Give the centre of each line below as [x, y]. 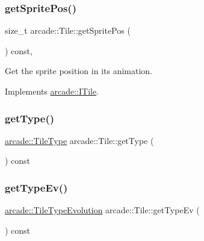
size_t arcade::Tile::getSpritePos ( [68, 30]
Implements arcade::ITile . [52, 91]
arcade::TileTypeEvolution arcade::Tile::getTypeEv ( [102, 210]
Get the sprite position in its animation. [79, 71]
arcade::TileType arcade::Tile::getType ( [79, 140]
